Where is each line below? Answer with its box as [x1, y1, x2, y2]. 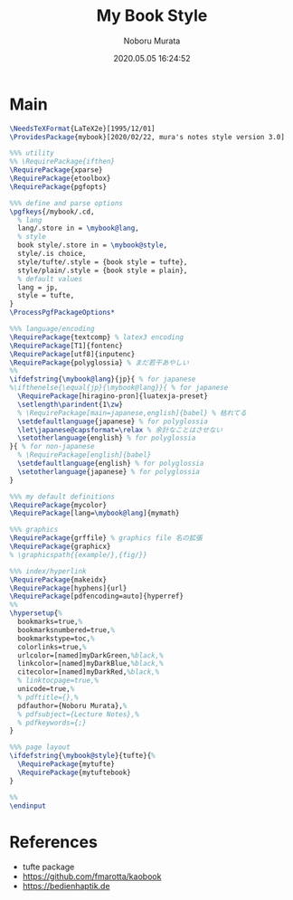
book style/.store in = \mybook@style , [17, 241, 168, 250]
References [9, 831, 98, 852]
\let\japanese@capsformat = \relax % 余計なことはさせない [17, 425, 223, 434]
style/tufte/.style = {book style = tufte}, [17, 257, 188, 267]
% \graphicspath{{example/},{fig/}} [9, 550, 147, 559]
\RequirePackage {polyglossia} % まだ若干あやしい [9, 358, 190, 367]
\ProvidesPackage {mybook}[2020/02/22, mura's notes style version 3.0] [9, 132, 285, 141]
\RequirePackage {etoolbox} [9, 174, 111, 184]
